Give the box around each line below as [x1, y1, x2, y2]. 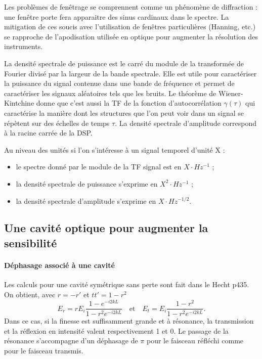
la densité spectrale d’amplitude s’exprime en [16, 195, 156, 206]
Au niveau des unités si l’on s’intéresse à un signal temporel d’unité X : [4, 144, 225, 155]
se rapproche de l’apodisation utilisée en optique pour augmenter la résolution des [4, 31, 258, 41]
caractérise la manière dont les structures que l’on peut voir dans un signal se [4, 107, 244, 118]
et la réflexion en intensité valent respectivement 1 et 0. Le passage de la [4, 325, 229, 336]
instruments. [4, 41, 43, 52]
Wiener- [219, 87, 243, 98]
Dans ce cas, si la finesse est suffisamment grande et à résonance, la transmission [4, 316, 254, 326]
